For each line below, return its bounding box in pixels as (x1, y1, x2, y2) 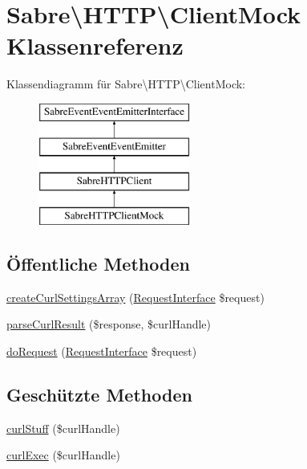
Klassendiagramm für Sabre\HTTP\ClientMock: (6, 75, 245, 92)
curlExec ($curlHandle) (6, 447, 120, 463)
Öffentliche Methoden (6, 251, 190, 276)
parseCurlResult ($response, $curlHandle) (6, 316, 212, 332)
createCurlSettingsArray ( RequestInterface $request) (6, 288, 265, 305)
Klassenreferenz (6, 29, 184, 62)
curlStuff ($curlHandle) (6, 419, 120, 436)
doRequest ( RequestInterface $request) (6, 343, 197, 360)
